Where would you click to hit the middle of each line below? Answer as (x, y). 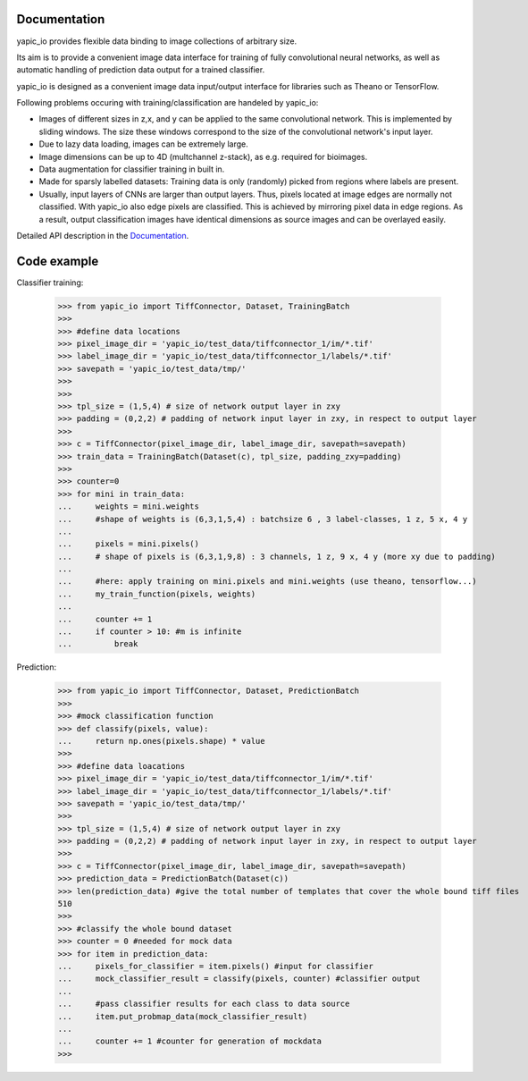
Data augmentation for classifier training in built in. (132, 169)
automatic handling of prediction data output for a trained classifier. (141, 70)
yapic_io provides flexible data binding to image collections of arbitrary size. (157, 41)
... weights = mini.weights (129, 507)
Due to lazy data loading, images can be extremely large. (144, 144)
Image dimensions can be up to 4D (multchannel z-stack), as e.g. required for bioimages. (203, 156)
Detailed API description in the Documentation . (103, 235)
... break (98, 644)
